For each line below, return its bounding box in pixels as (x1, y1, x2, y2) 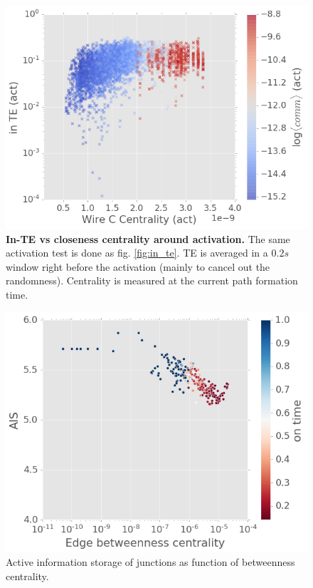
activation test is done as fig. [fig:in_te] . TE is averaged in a (6, 245, 268, 260)
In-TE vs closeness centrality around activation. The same (6, 231, 290, 246)
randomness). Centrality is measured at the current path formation (6, 273, 298, 288)
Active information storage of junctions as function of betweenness (6, 555, 295, 569)
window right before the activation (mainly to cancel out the (6, 259, 270, 274)
